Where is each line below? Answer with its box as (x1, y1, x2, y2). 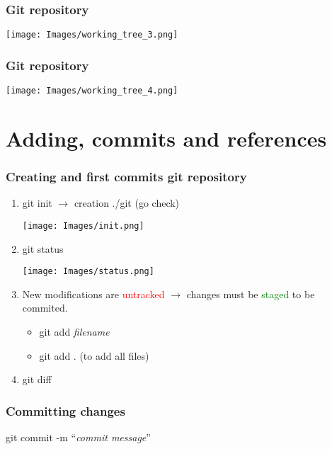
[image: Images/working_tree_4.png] (6, 86, 178, 96)
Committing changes (6, 402, 125, 419)
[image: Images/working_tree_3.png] (6, 30, 178, 40)
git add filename (39, 324, 110, 339)
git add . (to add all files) (39, 348, 149, 363)
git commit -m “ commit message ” (6, 430, 151, 445)
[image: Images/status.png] (22, 266, 154, 277)
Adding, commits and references (6, 123, 327, 152)
